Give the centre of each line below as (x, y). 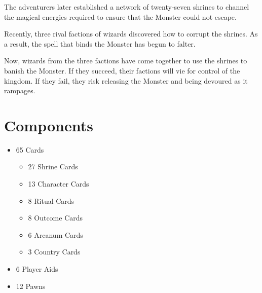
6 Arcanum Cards (55, 234)
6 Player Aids (37, 269)
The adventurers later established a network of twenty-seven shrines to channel (127, 7)
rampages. (20, 90)
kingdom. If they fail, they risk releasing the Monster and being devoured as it (126, 80)
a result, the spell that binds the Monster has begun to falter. (100, 43)
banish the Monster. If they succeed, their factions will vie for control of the (122, 70)
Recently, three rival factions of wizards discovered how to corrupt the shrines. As (131, 34)
